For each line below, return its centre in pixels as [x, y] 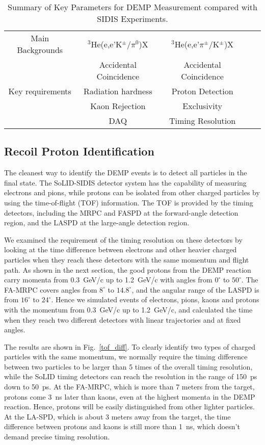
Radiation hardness [118, 91]
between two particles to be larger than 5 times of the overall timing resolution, [128, 366]
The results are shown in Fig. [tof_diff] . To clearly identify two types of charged [130, 346]
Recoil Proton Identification [79, 151]
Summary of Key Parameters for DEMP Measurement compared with [132, 7]
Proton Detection [202, 91]
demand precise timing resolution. [57, 437]
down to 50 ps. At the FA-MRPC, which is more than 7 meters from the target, [129, 387]
